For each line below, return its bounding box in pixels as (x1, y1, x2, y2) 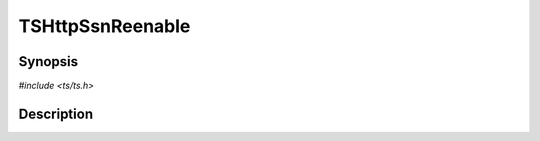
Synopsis (18, 53, 79, 70)
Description (18, 105, 94, 122)
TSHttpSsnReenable (18, 15, 191, 37)
